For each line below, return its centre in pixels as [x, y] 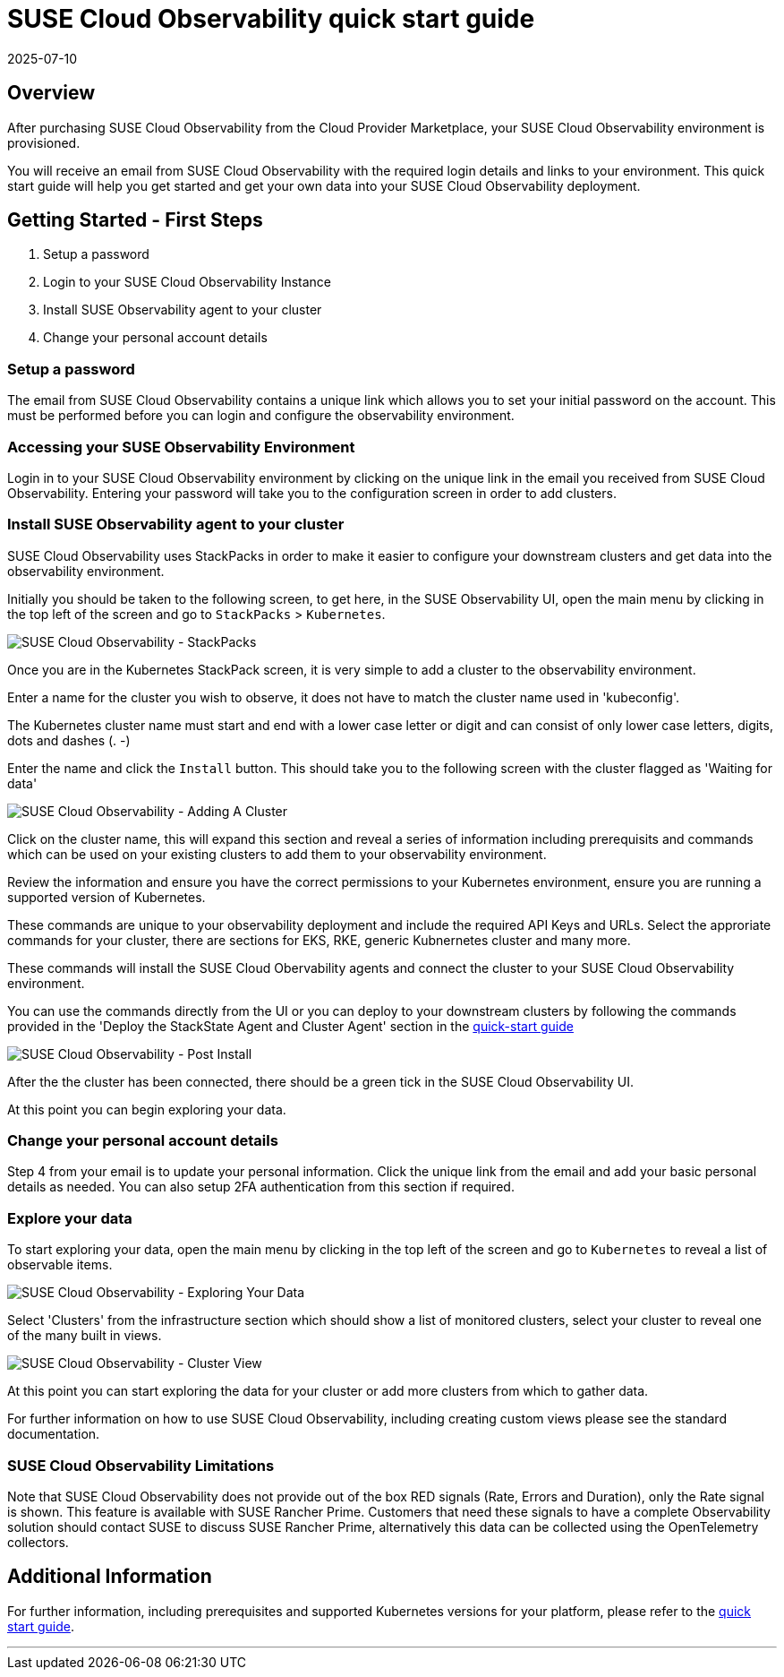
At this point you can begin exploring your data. [147, 1109]
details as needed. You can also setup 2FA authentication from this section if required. [261, 1187]
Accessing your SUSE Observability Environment [181, 447]
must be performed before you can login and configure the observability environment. [261, 416]
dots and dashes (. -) [69, 740]
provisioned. [44, 142]
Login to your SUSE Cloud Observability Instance [187, 282]
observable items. [60, 1265]
